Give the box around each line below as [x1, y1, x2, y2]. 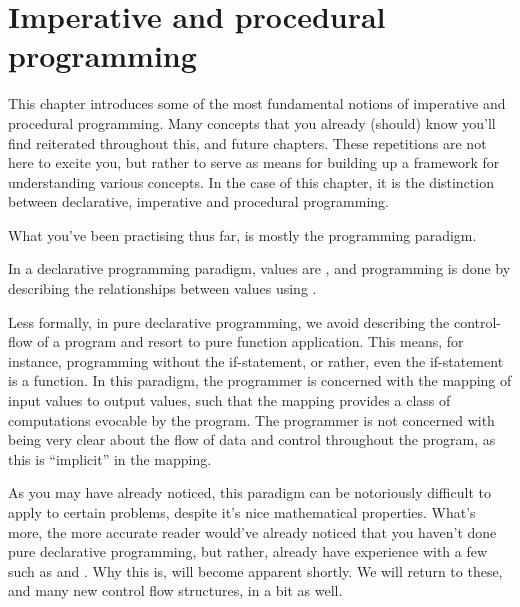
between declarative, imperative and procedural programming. [8, 191, 389, 212]
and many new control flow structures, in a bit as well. [8, 580, 343, 601]
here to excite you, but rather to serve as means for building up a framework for [8, 152, 500, 173]
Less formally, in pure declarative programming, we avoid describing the [8, 311, 450, 332]
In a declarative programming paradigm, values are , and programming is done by [8, 258, 511, 279]
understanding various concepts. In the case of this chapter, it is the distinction [8, 171, 494, 192]
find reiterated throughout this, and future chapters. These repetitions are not [8, 132, 487, 153]
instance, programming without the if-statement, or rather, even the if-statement [8, 350, 504, 371]
